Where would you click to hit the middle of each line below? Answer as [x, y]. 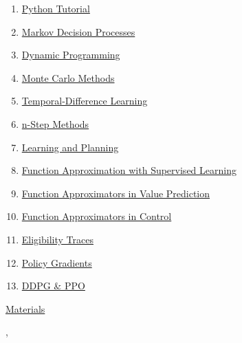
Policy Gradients [57, 262]
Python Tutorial [56, 8]
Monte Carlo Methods [68, 77]
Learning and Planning [70, 147]
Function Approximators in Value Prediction [116, 193]
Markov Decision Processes [78, 31]
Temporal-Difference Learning [85, 101]
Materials [25, 308]
